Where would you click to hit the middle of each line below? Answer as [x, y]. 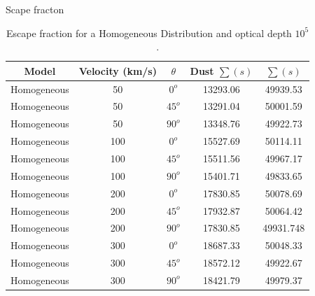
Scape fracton [35, 9]
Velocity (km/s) [118, 70]
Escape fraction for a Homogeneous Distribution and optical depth [149, 33]
